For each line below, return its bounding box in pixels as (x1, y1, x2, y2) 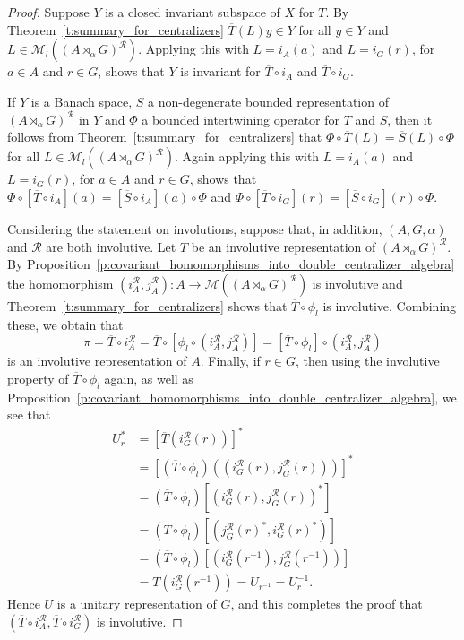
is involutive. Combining (322, 296, 457, 315)
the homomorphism (7, 273, 114, 292)
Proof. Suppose (7, 3, 90, 21)
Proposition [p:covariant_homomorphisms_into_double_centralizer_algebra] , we (7, 387, 457, 406)
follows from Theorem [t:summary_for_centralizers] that (7, 127, 322, 146)
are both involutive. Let (46, 237, 176, 255)
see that (7, 405, 51, 424)
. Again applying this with (175, 147, 320, 166)
